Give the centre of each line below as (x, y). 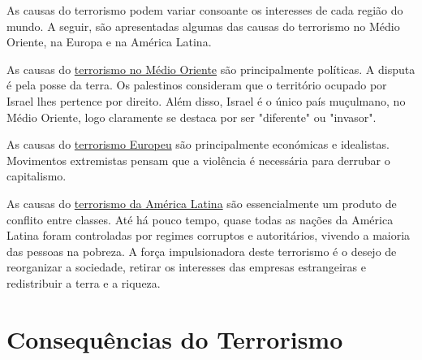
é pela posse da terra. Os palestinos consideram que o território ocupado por (197, 85)
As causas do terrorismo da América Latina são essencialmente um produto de (202, 203)
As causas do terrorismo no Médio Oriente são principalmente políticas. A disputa (211, 69)
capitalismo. (37, 176)
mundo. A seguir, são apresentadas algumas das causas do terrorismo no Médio (203, 26)
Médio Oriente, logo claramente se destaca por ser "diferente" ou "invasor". (192, 117)
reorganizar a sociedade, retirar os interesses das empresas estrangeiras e (186, 267)
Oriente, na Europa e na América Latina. (109, 42)
